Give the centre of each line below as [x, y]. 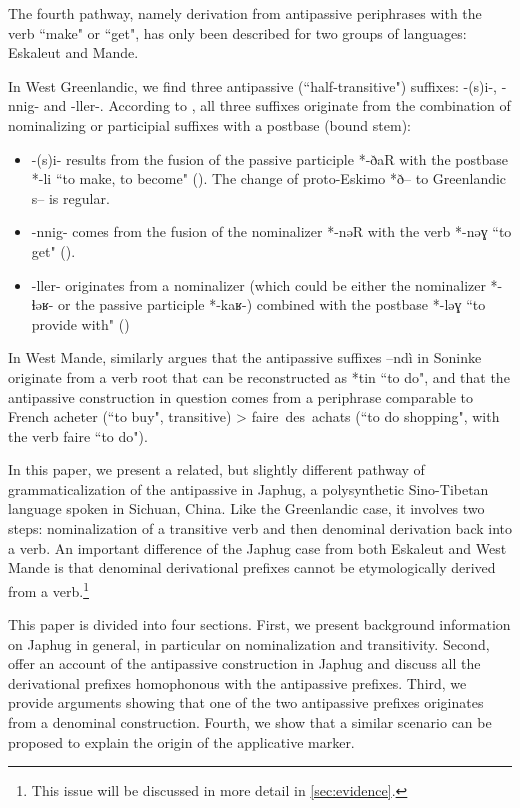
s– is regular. [70, 197]
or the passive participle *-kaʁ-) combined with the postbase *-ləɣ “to [272, 304]
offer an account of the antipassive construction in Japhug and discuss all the [244, 663]
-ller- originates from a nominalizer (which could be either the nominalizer [258, 284]
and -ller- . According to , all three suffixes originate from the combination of [277, 105]
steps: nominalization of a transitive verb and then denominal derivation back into [260, 528]
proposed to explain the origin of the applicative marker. [181, 741]
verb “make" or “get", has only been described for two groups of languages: [237, 32]
